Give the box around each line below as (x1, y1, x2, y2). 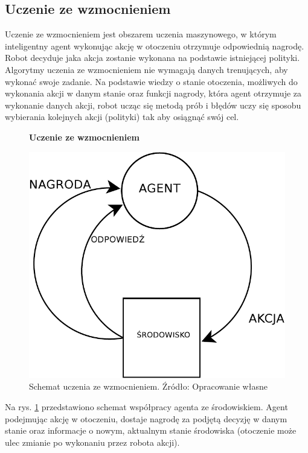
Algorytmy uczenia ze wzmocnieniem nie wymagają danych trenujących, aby (5, 63, 288, 75)
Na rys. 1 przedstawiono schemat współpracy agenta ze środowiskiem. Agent (5, 401, 288, 413)
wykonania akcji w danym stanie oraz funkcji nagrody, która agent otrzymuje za (5, 87, 302, 100)
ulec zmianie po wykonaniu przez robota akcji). (5, 436, 180, 448)
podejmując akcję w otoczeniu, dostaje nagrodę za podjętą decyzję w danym (5, 412, 287, 425)
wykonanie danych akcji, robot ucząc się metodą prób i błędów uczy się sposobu (5, 98, 301, 111)
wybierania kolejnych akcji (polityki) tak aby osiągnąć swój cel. (5, 110, 239, 123)
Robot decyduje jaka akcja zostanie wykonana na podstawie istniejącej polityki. (5, 51, 300, 64)
